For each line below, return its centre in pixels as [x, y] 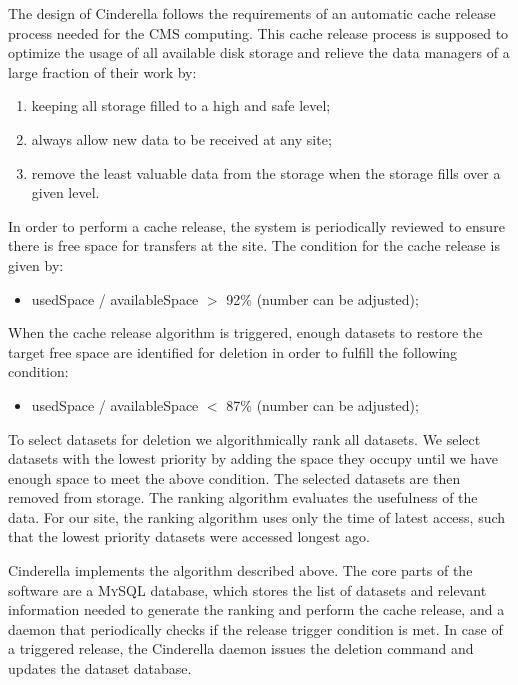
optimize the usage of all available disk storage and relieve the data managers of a [259, 52]
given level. [65, 192]
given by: [36, 264]
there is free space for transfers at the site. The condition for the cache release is [254, 245]
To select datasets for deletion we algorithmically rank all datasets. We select [244, 438]
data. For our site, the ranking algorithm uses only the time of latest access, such [257, 516]
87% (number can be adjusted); [322, 404]
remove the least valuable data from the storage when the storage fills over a [266, 172]
